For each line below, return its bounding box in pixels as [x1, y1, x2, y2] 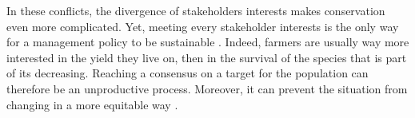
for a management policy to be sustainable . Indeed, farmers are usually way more [6, 33, 409, 50]
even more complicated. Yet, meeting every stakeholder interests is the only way [6, 18, 399, 34]
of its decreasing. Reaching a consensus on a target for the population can [6, 65, 369, 81]
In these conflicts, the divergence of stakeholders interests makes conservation [6, 2, 385, 18]
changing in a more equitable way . [6, 96, 178, 112]
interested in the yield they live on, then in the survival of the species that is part [6, 49, 407, 65]
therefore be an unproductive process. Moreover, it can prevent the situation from [6, 80, 408, 96]
